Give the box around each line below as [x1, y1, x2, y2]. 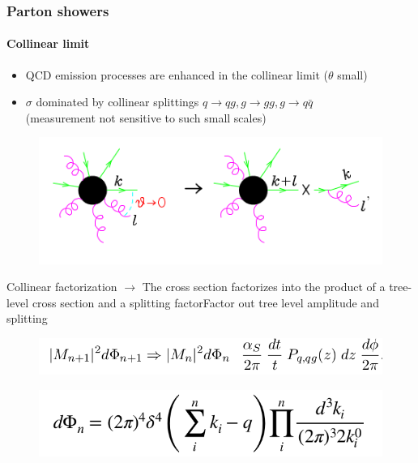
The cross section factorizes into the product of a [142, 278, 386, 295]
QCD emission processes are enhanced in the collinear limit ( [25, 66, 329, 83]
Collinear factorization [6, 278, 117, 295]
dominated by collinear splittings [36, 93, 199, 110]
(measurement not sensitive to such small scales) [25, 109, 267, 126]
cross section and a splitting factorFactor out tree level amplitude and [32, 294, 379, 311]
